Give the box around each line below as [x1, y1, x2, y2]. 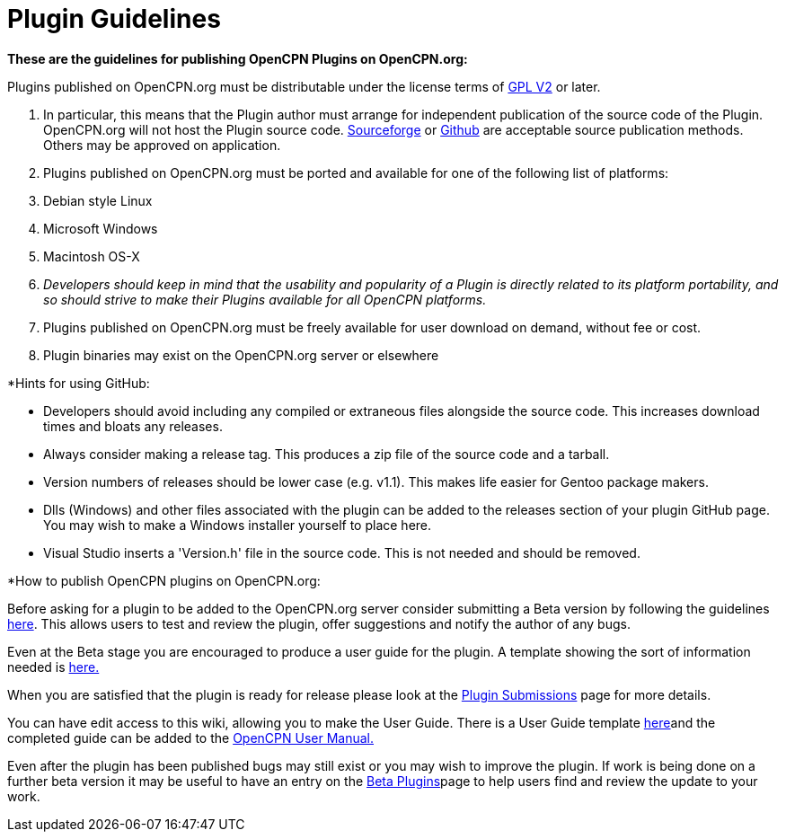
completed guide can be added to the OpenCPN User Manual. [7, 729, 375, 746]
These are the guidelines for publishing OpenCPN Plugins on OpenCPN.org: [7, 50, 468, 66]
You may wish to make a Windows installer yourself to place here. [43, 517, 432, 533]
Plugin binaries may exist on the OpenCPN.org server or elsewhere [43, 347, 439, 363]
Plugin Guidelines [7, 4, 221, 34]
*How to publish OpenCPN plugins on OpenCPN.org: [7, 572, 321, 588]
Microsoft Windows [43, 220, 158, 236]
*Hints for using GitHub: [7, 375, 150, 391]
